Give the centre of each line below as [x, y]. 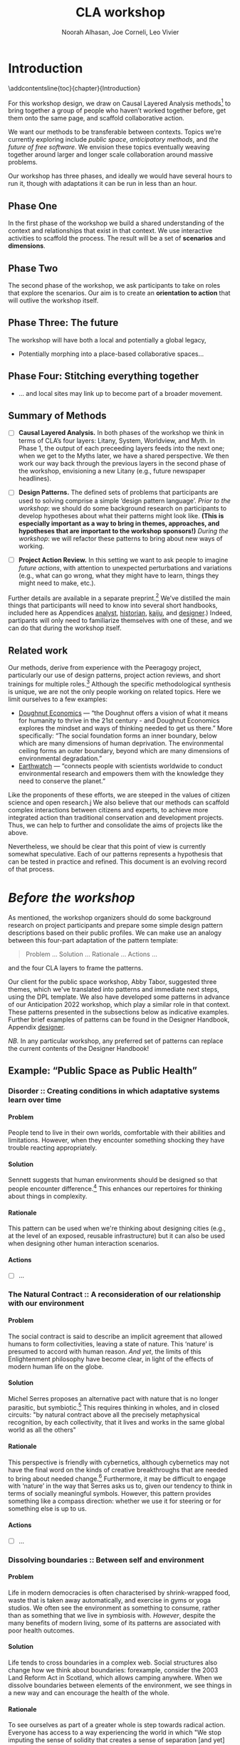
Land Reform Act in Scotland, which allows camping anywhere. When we [115, 1677]
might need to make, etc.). [57, 583]
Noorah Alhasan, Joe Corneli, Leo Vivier [120, 32]
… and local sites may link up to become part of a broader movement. [120, 393]
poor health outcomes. [41, 1630]
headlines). [35, 478]
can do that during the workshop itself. [65, 628]
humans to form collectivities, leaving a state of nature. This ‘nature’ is [111, 1343]
